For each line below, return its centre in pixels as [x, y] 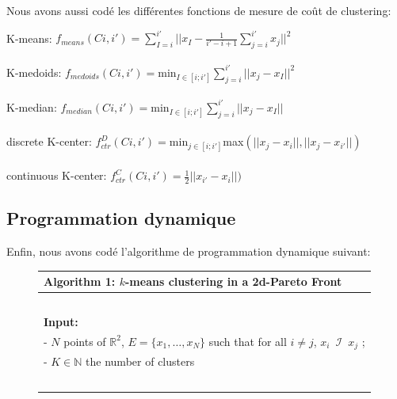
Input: [61, 321]
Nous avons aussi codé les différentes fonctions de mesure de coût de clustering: [199, 10]
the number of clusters [140, 361]
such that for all [248, 341]
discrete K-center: [49, 141]
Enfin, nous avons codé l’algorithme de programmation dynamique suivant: [189, 251]
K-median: [32, 106]
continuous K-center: [57, 175]
